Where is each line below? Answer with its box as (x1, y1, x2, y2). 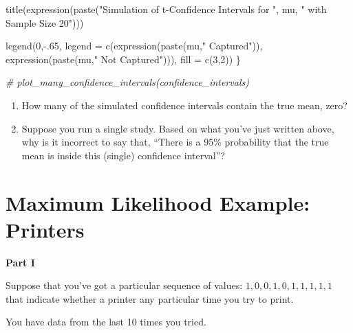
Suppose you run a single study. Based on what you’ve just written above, (21, 121, 334, 135)
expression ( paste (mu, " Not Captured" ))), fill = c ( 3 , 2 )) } (6, 51, 241, 66)
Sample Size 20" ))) (6, 15, 84, 30)
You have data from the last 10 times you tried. (6, 314, 206, 329)
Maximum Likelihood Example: (6, 188, 310, 216)
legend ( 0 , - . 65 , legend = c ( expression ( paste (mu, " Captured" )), (6, 38, 263, 53)
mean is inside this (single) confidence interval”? (21, 148, 225, 162)
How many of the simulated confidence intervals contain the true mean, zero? (21, 97, 347, 112)
